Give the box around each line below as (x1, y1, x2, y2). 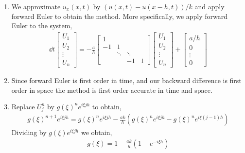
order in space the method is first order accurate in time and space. (11, 85, 212, 95)
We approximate (11, 1, 61, 11)
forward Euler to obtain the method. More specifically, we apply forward (11, 11, 228, 21)
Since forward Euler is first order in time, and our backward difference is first (11, 75, 242, 85)
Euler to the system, (11, 20, 72, 31)
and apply (194, 1, 225, 11)
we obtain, (81, 127, 112, 137)
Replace (11, 101, 35, 111)
